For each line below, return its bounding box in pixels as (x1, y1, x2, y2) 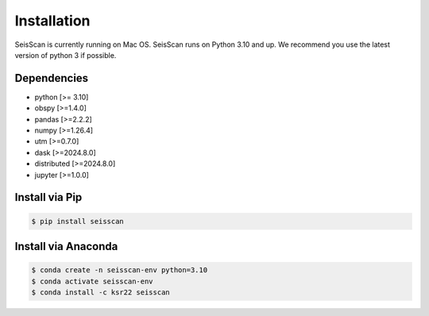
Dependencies (14, 71, 89, 85)
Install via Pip (14, 191, 83, 204)
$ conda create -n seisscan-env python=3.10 (31, 266, 208, 275)
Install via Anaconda (14, 239, 118, 253)
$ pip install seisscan (31, 217, 125, 225)
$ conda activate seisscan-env (31, 276, 154, 286)
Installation (14, 12, 91, 29)
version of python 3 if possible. (14, 50, 117, 60)
